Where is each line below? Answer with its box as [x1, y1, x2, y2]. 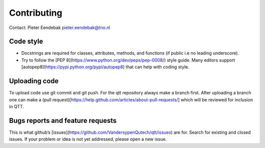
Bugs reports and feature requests [9, 116, 117, 125]
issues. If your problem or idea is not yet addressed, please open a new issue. [9, 136, 167, 142]
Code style [9, 37, 43, 46]
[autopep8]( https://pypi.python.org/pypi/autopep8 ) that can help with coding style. [21, 64, 189, 70]
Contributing [9, 7, 62, 18]
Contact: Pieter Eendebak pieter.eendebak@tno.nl [9, 25, 110, 30]
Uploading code [9, 77, 59, 86]
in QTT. [9, 103, 24, 109]
